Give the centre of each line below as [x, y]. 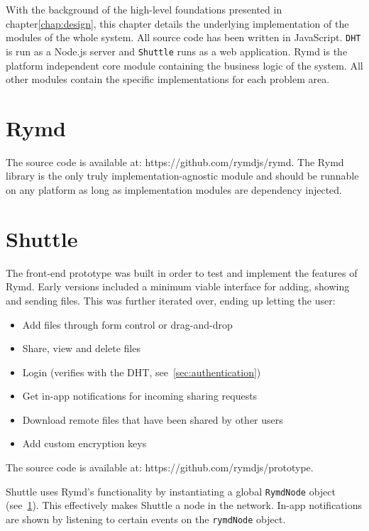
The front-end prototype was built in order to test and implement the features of [182, 272]
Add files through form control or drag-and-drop [127, 324]
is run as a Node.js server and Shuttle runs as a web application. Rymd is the [177, 51]
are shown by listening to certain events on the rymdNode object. [146, 519]
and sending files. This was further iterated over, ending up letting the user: [171, 300]
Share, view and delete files [81, 348]
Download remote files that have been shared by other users [153, 419]
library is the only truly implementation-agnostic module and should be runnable [182, 176]
